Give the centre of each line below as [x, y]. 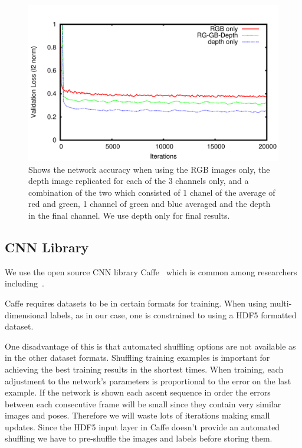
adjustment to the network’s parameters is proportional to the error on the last [148, 381]
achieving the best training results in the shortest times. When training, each [144, 369]
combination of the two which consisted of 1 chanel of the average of [152, 192]
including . [24, 283]
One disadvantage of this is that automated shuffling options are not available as [150, 346]
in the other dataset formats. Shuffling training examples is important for [137, 358]
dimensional [26, 314]
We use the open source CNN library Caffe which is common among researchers [151, 271]
